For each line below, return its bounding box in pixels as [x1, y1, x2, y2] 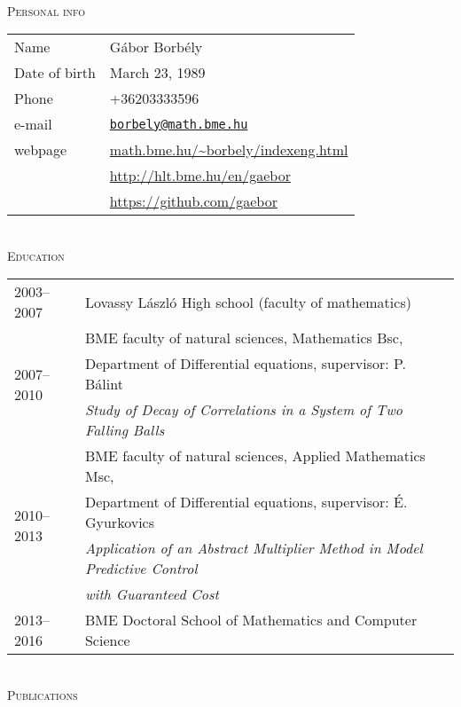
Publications [7, 685, 78, 703]
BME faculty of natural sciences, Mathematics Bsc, [84, 327, 403, 349]
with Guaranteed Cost [84, 584, 219, 605]
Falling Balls [84, 420, 165, 441]
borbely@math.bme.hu [109, 116, 248, 131]
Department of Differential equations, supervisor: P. [84, 353, 407, 374]
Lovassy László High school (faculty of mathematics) [84, 291, 411, 312]
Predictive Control [84, 558, 198, 579]
